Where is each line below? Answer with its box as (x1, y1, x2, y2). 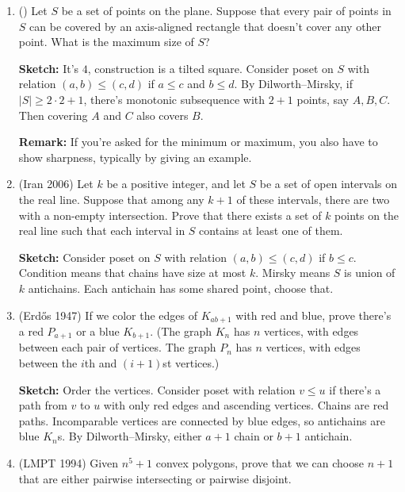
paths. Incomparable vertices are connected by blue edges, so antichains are (18, 412, 385, 429)
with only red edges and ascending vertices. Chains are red (103, 397, 389, 413)
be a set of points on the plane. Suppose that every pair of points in (61, 2, 392, 18)
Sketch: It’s (18, 60, 79, 76)
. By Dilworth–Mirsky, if (234, 75, 353, 92)
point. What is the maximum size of (18, 33, 194, 50)
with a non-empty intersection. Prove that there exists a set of (18, 206, 322, 223)
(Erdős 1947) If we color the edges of (18, 306, 197, 323)
